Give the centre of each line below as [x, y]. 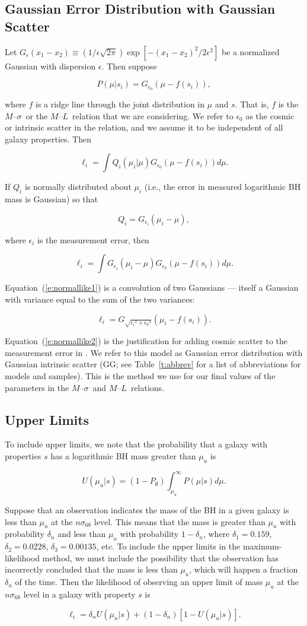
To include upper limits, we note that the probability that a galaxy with [136, 444]
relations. [148, 387]
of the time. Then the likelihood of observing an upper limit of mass [139, 582]
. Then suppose [129, 66]
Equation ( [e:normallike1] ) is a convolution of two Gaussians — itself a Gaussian [152, 287]
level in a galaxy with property [79, 594]
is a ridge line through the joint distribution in [120, 104]
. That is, [252, 104]
